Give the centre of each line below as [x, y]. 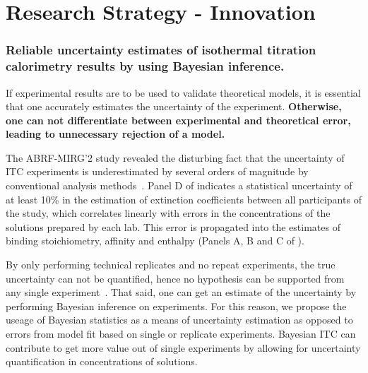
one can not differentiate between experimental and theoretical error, [178, 120]
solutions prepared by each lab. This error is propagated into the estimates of [173, 226]
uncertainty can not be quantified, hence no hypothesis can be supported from [175, 278]
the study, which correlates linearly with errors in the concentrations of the [168, 213]
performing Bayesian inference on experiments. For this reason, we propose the [176, 306]
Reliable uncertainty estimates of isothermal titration [161, 50]
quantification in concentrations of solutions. [102, 361]
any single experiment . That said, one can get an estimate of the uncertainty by [181, 292]
